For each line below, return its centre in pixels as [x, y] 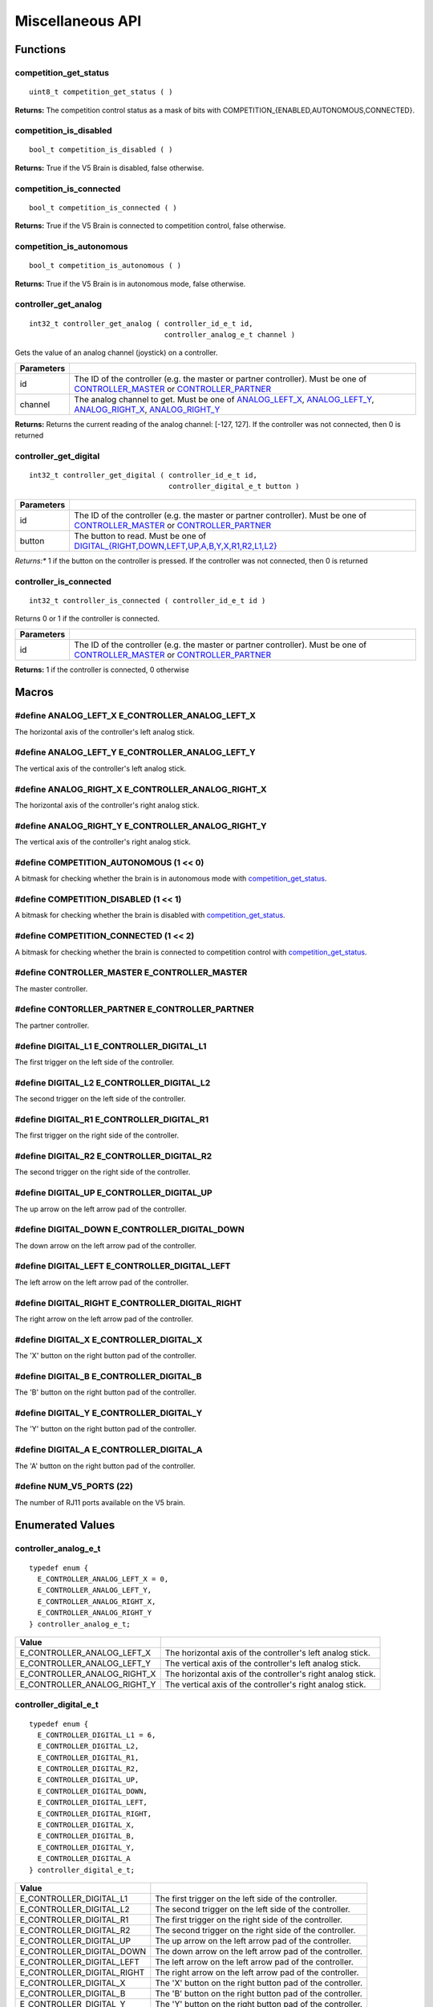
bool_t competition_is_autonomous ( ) [105, 266]
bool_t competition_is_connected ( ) [103, 208]
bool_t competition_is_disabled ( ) [101, 150]
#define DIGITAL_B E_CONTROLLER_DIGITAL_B [108, 1376]
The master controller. [51, 988]
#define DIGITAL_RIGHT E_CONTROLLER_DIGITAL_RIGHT [128, 1303]
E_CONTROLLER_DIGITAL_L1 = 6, [97, 1735]
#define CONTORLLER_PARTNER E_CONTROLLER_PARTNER [134, 1009]
